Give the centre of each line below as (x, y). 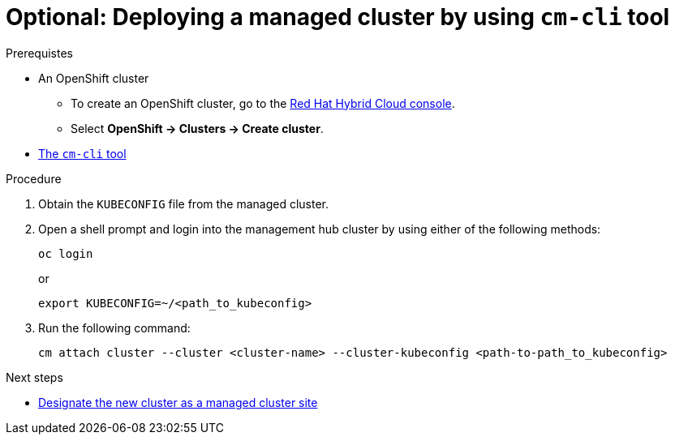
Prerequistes (39, 53)
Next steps (34, 377)
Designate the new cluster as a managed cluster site (178, 402)
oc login (66, 253)
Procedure (34, 178)
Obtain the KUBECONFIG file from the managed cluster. (184, 203)
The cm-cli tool (82, 153)
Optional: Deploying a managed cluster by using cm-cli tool (338, 17)
